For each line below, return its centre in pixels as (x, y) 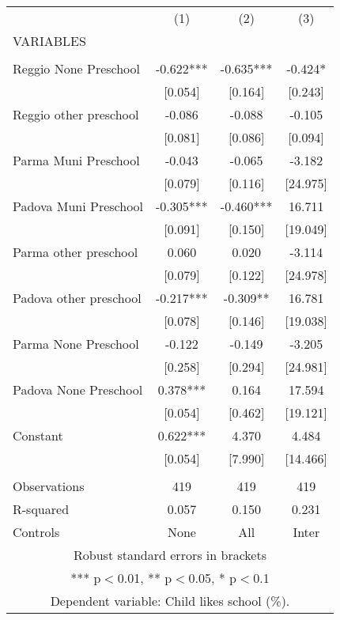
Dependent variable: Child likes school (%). (170, 601)
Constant (38, 435)
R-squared (41, 509)
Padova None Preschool (78, 389)
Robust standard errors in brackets (170, 555)
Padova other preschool (77, 298)
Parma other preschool (76, 252)
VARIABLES (49, 41)
